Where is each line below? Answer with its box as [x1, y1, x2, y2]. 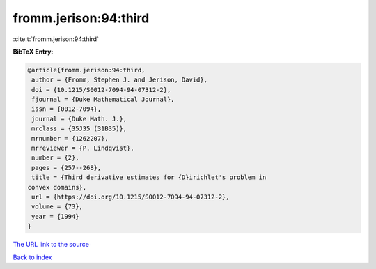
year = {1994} [31, 213, 79, 220]
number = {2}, [31, 154, 79, 162]
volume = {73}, [31, 203, 84, 210]
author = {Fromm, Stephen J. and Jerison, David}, [31, 76, 208, 84]
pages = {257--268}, [31, 164, 102, 171]
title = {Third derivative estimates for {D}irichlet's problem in [31, 174, 267, 181]
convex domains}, [27, 183, 87, 191]
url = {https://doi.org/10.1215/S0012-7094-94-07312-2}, [31, 193, 230, 201]
